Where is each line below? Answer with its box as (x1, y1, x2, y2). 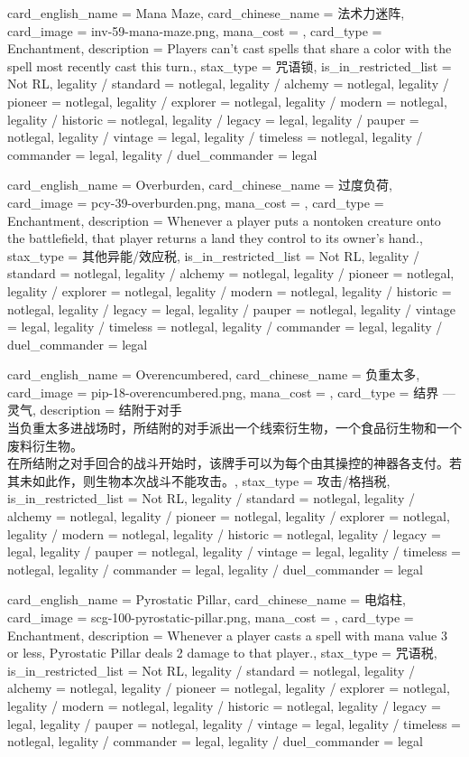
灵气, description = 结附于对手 (7, 400, 182, 419)
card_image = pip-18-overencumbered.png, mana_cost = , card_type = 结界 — (7, 382, 455, 401)
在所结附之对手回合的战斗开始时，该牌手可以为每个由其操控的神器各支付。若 (7, 453, 462, 472)
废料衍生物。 (7, 435, 83, 454)
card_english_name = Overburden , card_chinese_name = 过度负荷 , (7, 175, 392, 194)
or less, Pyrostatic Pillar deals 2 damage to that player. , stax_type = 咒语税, (7, 643, 437, 662)
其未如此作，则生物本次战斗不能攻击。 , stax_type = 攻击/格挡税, (7, 471, 391, 490)
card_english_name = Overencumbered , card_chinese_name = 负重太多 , (7, 365, 420, 384)
